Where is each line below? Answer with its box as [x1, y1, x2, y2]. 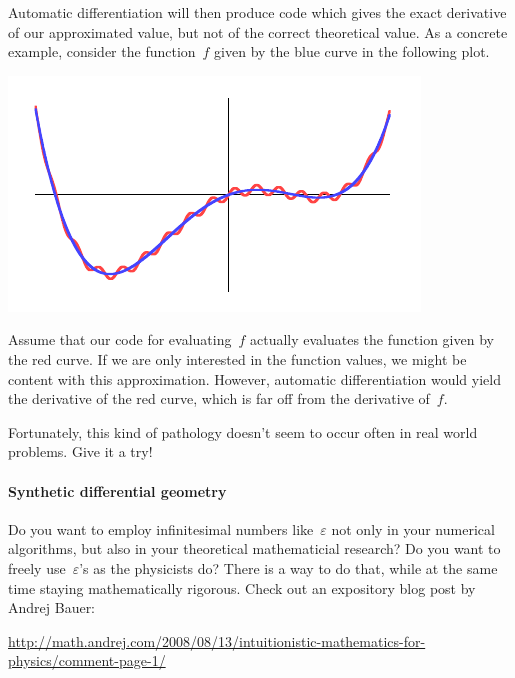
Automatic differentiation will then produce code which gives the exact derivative [8, 2, 507, 22]
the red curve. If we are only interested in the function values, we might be [8, 348, 467, 369]
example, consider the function [8, 41, 196, 62]
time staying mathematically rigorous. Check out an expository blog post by [8, 577, 476, 598]
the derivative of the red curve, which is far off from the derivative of [8, 388, 430, 409]
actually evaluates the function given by [249, 329, 494, 350]
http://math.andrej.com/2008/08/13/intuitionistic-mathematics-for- [8, 630, 426, 651]
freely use [8, 557, 66, 578]
